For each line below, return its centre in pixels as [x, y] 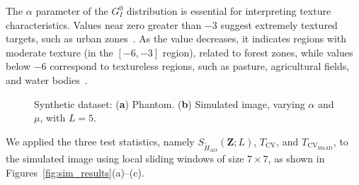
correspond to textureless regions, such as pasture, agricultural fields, [200, 66]
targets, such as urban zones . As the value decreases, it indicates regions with [176, 38]
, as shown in [296, 158]
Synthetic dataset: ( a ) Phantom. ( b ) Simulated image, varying [170, 103]
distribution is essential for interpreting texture [229, 11]
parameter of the [72, 11]
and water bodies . [47, 79]
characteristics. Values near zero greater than [104, 24]
